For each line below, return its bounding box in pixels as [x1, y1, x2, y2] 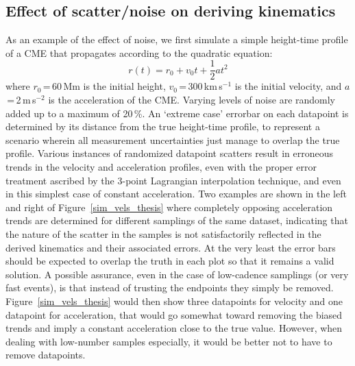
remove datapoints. [5, 347, 86, 362]
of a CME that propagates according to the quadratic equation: [5, 45, 273, 60]
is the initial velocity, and [234, 79, 342, 93]
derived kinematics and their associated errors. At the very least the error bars [5, 240, 336, 254]
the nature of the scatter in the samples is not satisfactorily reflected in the [5, 226, 321, 241]
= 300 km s [179, 79, 223, 93]
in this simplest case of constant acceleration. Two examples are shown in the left [5, 186, 347, 201]
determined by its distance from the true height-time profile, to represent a [5, 119, 320, 134]
